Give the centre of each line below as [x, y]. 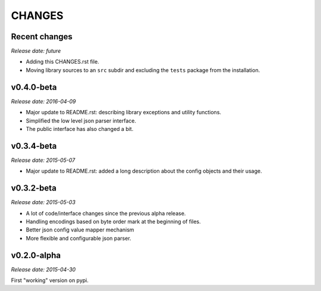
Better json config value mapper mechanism [80, 230]
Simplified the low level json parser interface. [81, 121]
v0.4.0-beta [34, 87]
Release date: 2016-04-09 [43, 101]
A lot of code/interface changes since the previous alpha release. [106, 213]
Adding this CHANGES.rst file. [62, 62]
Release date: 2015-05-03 [43, 202]
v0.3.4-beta [34, 146]
